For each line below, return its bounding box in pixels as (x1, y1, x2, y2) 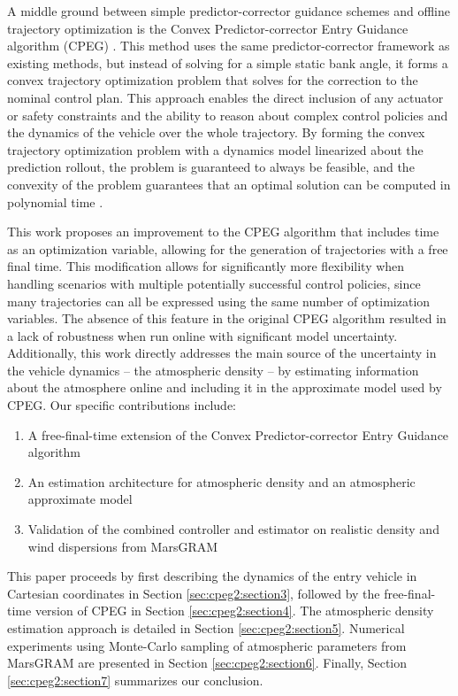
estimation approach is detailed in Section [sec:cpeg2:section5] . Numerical (7, 619, 405, 637)
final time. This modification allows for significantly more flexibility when (7, 257, 405, 275)
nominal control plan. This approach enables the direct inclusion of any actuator (7, 88, 444, 106)
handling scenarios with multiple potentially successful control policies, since (7, 274, 421, 292)
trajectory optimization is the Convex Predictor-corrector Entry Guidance (7, 19, 408, 37)
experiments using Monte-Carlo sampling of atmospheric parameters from (7, 636, 407, 654)
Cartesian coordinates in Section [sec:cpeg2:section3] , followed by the (7, 584, 380, 602)
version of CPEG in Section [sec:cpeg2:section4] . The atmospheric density (34, 601, 434, 620)
